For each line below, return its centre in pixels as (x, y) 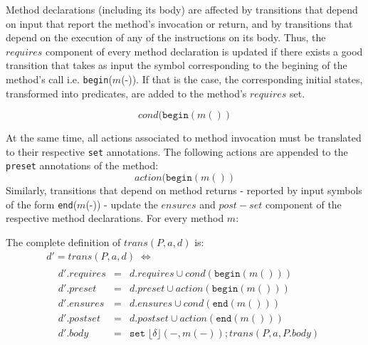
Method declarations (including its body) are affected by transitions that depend (182, 9)
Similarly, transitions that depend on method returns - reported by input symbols (184, 190)
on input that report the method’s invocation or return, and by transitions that (179, 23)
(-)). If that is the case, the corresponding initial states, (242, 79)
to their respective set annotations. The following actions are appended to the (177, 151)
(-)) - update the (122, 204)
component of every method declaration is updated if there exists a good (204, 51)
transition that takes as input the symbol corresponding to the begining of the (177, 65)
